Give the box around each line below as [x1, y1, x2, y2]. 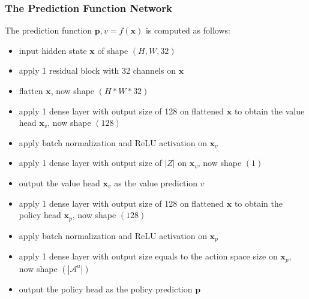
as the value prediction [114, 176, 198, 189]
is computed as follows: [145, 24, 230, 37]
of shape [97, 44, 128, 56]
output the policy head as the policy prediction [19, 282, 193, 295]
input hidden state [19, 44, 87, 56]
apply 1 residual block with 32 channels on [19, 64, 176, 77]
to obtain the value [234, 104, 305, 117]
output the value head [19, 176, 100, 189]
